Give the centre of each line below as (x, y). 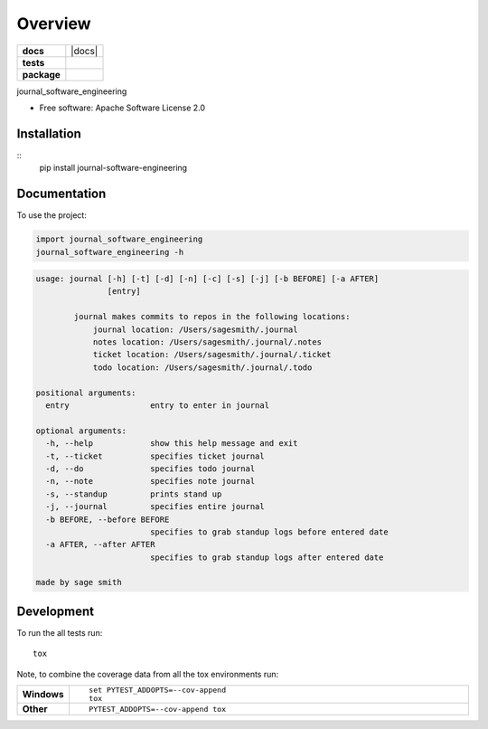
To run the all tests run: (60, 632)
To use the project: (52, 215)
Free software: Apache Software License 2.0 (122, 108)
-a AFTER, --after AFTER (100, 544)
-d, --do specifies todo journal (150, 469)
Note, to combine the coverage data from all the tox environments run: (148, 674)
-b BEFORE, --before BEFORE (108, 519)
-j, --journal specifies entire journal (155, 507)
